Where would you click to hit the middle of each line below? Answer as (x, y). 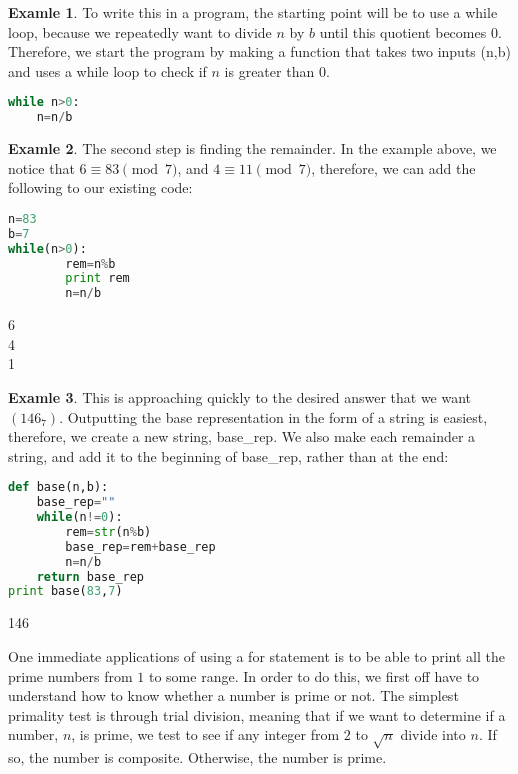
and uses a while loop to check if (107, 70)
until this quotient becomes (403, 31)
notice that (41, 167)
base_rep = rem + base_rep (140, 546)
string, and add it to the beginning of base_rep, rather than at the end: (228, 455)
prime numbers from (70, 675)
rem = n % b (90, 263)
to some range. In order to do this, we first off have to (314, 675)
